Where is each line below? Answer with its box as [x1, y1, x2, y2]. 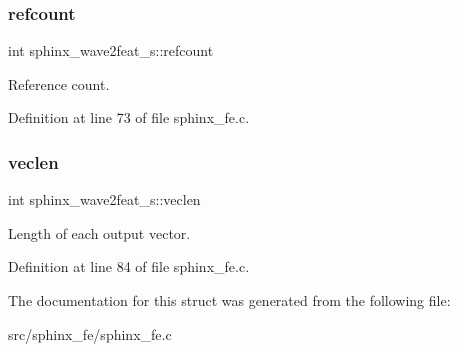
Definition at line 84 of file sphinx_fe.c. [8, 256, 250, 277]
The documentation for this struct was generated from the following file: [8, 290, 451, 310]
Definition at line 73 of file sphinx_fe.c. [8, 107, 250, 128]
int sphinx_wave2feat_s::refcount [8, 40, 214, 61]
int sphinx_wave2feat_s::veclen [8, 189, 201, 210]
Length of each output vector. [8, 222, 191, 243]
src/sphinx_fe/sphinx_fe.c [8, 323, 172, 344]
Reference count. [8, 73, 110, 94]
